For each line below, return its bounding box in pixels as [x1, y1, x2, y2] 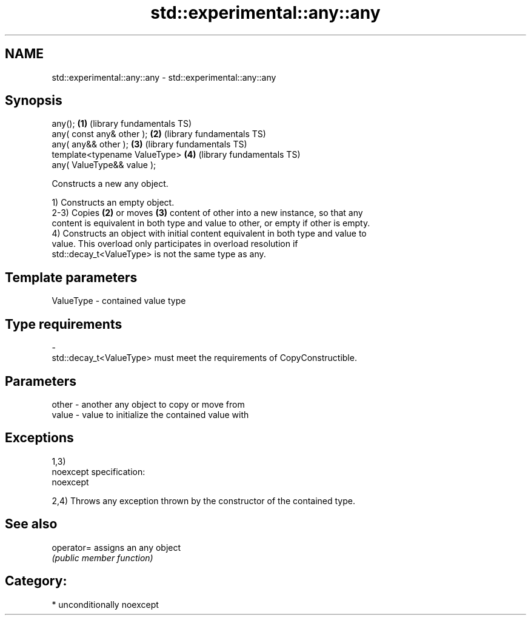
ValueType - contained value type [52, 295, 186, 306]
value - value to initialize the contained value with [52, 409, 249, 420]
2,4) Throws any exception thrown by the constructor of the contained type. [52, 495, 356, 506]
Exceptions [5, 430, 74, 446]
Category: [5, 573, 67, 589]
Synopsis [5, 93, 62, 109]
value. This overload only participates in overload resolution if [52, 238, 298, 249]
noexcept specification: [52, 466, 145, 477]
